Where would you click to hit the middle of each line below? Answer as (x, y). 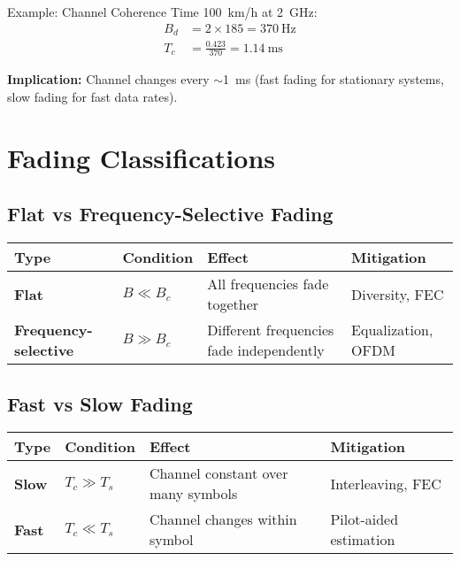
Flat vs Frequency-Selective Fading (170, 214)
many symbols (193, 494)
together (233, 304)
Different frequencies (271, 330)
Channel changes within (223, 519)
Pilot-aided (364, 519)
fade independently (266, 350)
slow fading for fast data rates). (92, 97)
